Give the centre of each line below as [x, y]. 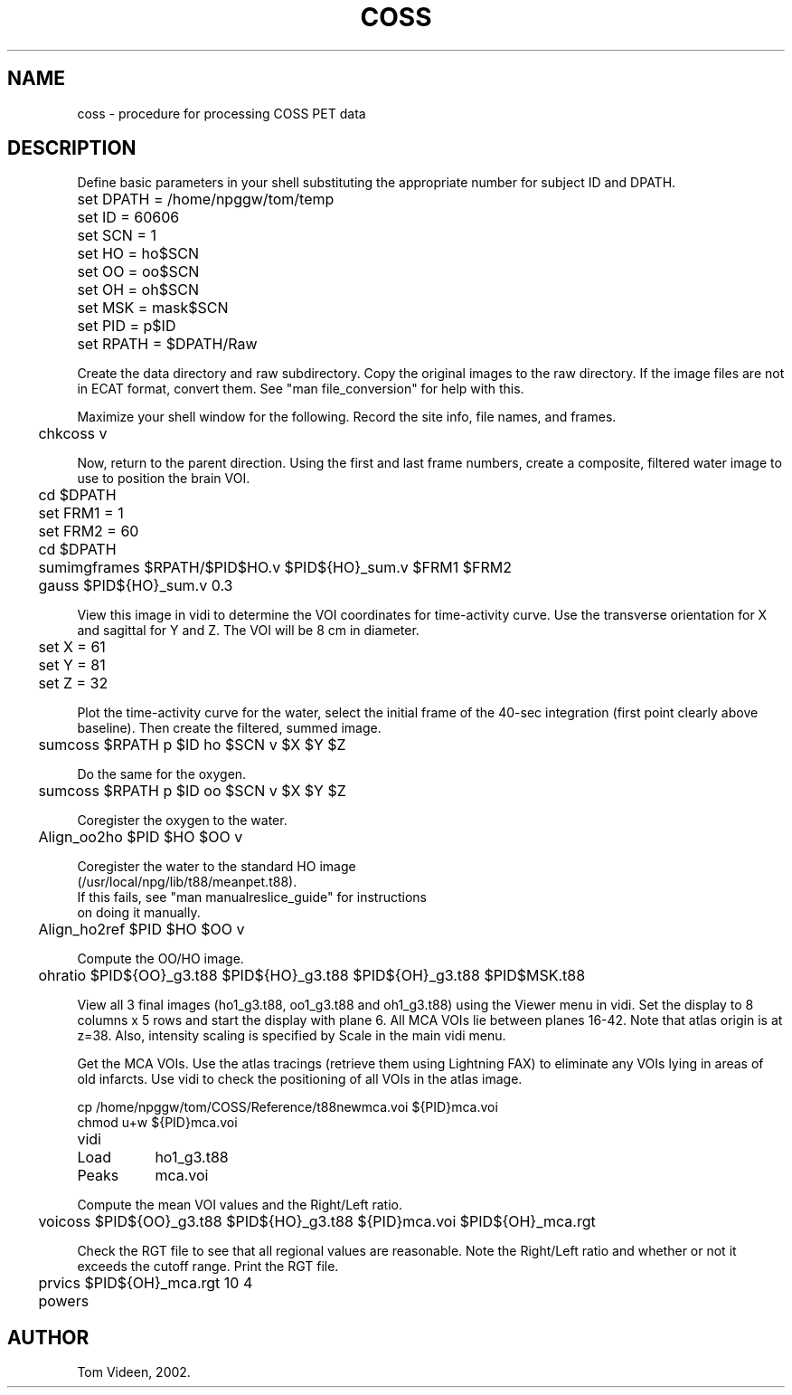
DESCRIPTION [72, 148]
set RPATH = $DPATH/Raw [167, 344]
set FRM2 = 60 [89, 531]
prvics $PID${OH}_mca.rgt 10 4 [146, 1283]
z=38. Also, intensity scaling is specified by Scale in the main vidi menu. [292, 1036]
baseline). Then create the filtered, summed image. [229, 728]
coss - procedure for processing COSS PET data [222, 113]
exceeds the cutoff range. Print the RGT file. [208, 1267]
